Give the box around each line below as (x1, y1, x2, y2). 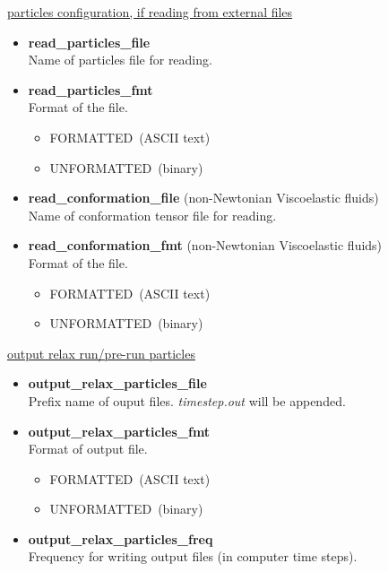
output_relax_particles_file (28, 374, 207, 393)
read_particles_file (28, 32, 151, 51)
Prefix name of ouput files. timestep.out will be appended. (28, 391, 346, 410)
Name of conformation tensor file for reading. (28, 205, 277, 224)
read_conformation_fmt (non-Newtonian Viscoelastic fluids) (28, 236, 383, 255)
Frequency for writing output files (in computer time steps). (28, 547, 358, 566)
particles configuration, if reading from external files (7, 3, 293, 21)
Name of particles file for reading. (28, 50, 212, 69)
